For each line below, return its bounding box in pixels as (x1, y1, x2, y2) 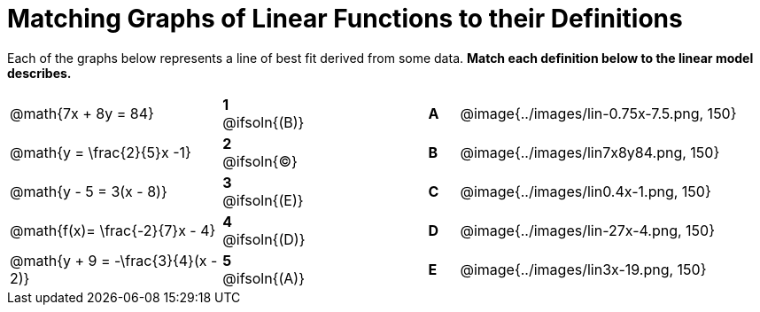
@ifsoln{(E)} (222, 191, 304, 209)
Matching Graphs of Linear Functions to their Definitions (7, 4, 683, 34)
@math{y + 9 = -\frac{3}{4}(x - (10, 251, 218, 269)
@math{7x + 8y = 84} (10, 104, 154, 122)
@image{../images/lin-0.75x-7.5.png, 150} (460, 104, 737, 122)
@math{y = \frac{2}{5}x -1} (10, 143, 191, 161)
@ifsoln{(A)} (222, 269, 305, 287)
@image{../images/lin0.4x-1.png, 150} (460, 182, 711, 200)
